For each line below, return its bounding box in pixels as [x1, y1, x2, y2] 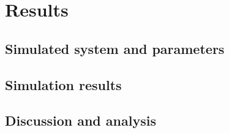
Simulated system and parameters [5, 39, 225, 58]
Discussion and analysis [5, 111, 156, 130]
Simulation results [5, 75, 122, 94]
